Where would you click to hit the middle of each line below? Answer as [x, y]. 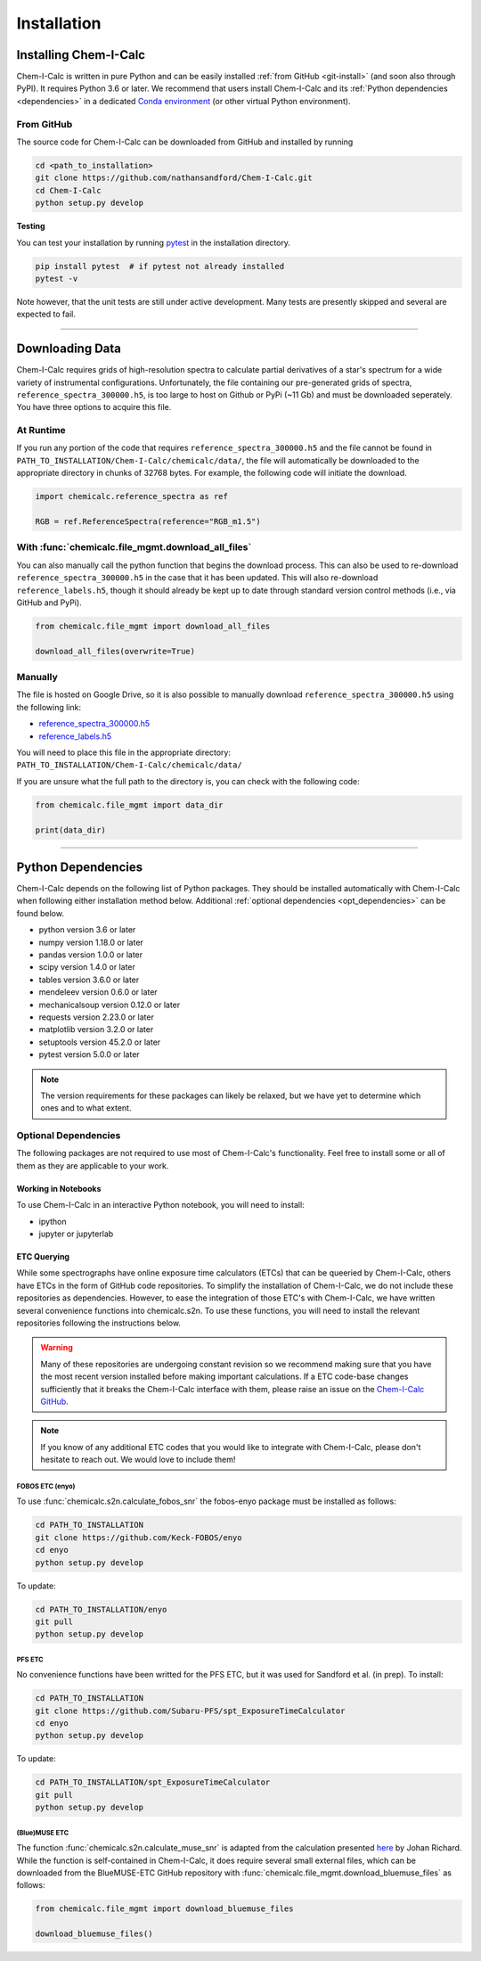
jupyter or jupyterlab [76, 1234]
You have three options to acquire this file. [94, 407]
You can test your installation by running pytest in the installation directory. [154, 242]
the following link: [49, 707]
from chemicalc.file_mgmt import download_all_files [153, 626]
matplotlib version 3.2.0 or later [96, 1030]
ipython [53, 1221]
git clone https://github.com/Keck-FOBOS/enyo [139, 1537]
